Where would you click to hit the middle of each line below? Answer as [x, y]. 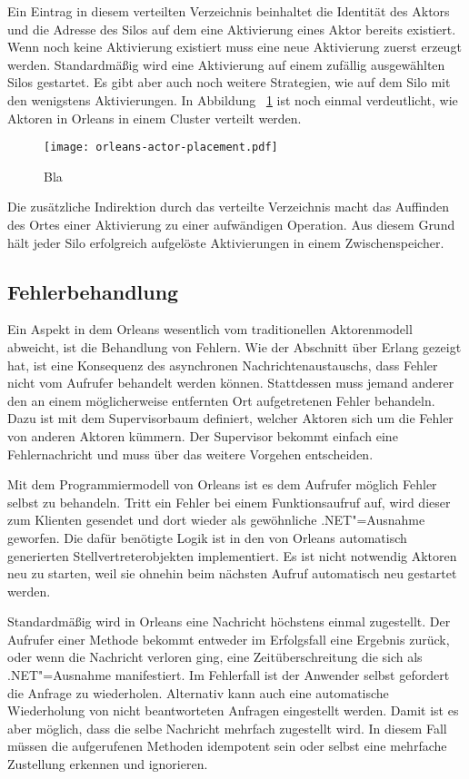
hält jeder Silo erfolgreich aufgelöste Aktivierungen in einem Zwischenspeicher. [226, 242]
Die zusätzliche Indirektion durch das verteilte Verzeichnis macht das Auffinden [228, 207]
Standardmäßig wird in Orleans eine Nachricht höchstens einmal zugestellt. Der [229, 621]
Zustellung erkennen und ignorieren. [108, 764]
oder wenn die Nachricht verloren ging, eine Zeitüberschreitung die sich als [215, 657]
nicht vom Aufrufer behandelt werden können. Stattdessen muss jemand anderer [231, 383]
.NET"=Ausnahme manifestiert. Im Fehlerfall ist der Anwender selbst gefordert [229, 675]
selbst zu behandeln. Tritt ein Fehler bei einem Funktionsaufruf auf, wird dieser [229, 502]
